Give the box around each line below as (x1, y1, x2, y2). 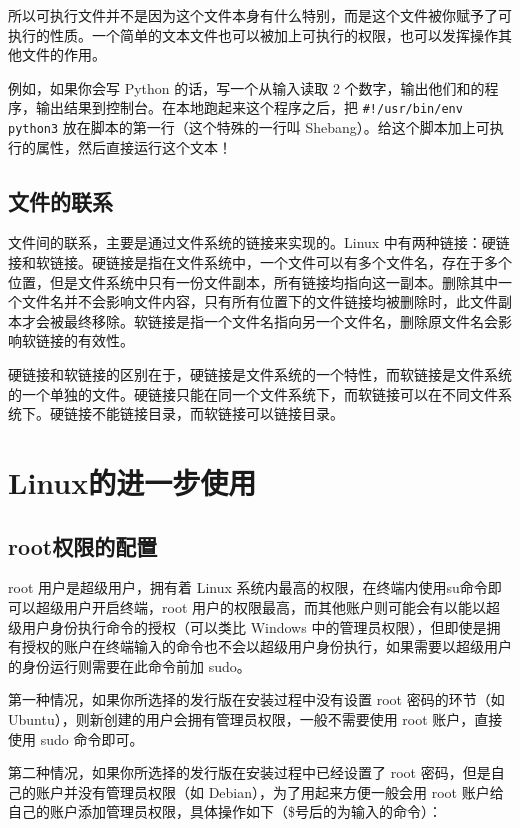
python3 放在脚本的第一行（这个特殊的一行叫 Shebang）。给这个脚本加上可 (8, 117, 490, 138)
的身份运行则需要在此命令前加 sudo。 (8, 655, 251, 676)
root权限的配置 (8, 530, 158, 561)
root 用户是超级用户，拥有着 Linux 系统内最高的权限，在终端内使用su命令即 (8, 577, 502, 598)
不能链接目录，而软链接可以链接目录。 (91, 403, 344, 424)
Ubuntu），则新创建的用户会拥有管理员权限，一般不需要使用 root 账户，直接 (8, 708, 503, 729)
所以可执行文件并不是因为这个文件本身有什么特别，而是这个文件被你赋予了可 (8, 5, 512, 25)
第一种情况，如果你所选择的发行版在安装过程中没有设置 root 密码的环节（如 (8, 689, 505, 710)
